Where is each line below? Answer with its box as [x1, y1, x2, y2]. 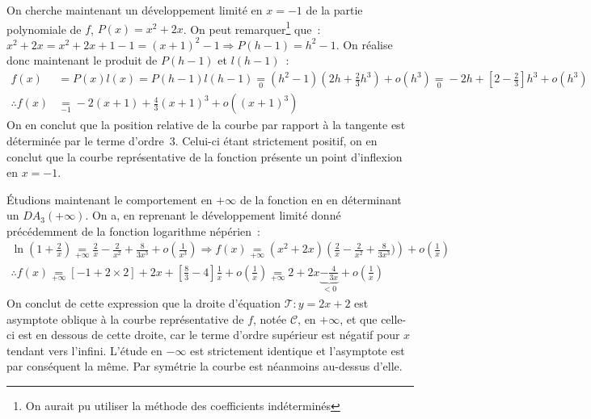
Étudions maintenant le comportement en [6, 191, 213, 207]
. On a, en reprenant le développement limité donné [85, 207, 341, 224]
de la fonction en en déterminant [239, 191, 402, 207]
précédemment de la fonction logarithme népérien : [6, 222, 260, 239]
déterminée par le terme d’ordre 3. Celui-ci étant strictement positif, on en [6, 132, 378, 149]
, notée [253, 310, 287, 327]
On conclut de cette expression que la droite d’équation [6, 295, 281, 312]
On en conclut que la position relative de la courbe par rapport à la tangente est [6, 116, 406, 133]
